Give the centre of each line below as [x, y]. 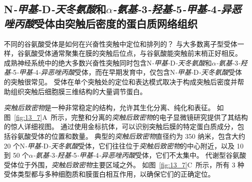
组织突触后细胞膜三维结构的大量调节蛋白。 [78, 91]
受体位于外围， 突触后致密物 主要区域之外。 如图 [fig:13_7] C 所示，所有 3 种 [124, 164]
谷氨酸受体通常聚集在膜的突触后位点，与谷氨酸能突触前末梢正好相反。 [129, 53]
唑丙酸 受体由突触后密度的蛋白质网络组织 [101, 23]
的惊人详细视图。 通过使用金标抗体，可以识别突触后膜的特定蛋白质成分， [121, 126]
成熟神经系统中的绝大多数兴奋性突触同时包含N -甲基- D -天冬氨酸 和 [108, 62]
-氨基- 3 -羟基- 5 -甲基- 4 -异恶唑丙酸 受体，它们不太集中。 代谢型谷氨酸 [140, 155]
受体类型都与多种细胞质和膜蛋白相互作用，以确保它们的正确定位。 [109, 174]
